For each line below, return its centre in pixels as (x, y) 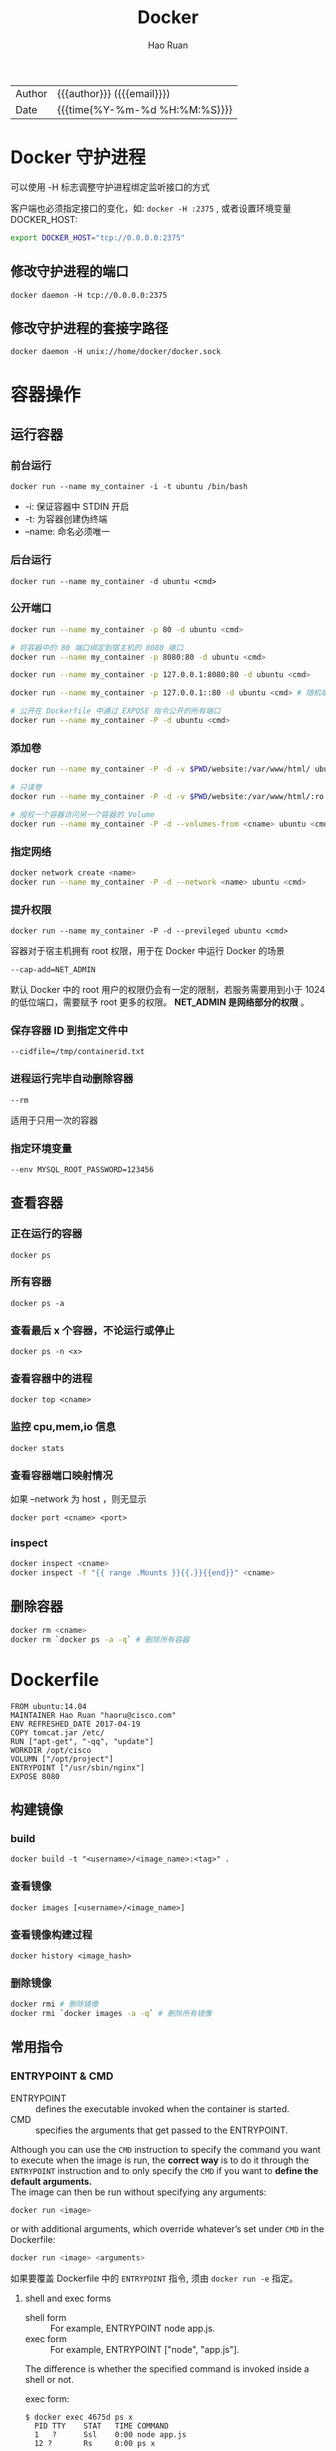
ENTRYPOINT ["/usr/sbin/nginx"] (77, 1767)
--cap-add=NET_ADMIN (53, 969)
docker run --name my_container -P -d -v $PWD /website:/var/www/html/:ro (167, 797)
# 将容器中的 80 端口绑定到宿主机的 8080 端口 (97, 647)
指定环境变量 (41, 1148)
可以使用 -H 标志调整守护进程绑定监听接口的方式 (110, 187)
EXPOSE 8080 (35, 1776)
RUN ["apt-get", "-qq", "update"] (82, 1741)
